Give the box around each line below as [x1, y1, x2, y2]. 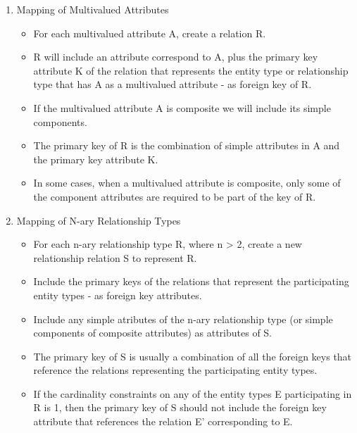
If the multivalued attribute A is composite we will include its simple [33, 100, 331, 115]
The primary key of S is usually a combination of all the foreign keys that [33, 349, 352, 363]
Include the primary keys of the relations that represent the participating [33, 274, 349, 289]
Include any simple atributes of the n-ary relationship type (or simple [33, 311, 333, 326]
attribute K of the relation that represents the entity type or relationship [33, 63, 349, 77]
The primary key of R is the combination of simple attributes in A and [33, 138, 340, 153]
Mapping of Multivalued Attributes [16, 2, 169, 16]
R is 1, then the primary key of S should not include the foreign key [33, 400, 327, 415]
